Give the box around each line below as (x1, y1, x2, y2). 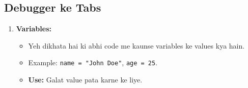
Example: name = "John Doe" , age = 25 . (28, 57, 158, 68)
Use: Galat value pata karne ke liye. (28, 74, 143, 85)
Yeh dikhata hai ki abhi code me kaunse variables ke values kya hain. (28, 40, 245, 51)
